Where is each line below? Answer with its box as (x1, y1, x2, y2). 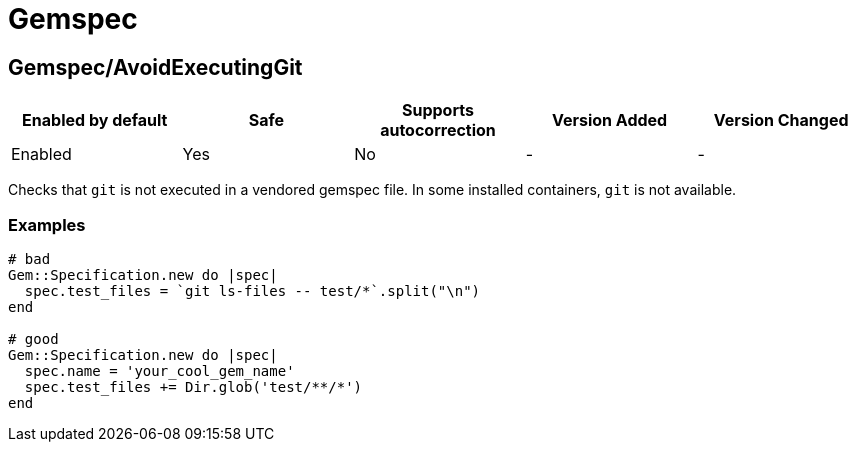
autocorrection (380, 120, 496, 141)
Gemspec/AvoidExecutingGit (8, 54, 303, 80)
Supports (402, 100, 474, 121)
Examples (8, 214, 86, 235)
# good (8, 330, 59, 347)
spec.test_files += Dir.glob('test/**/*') (24, 378, 363, 395)
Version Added (551, 110, 668, 131)
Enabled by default (22, 110, 168, 131)
